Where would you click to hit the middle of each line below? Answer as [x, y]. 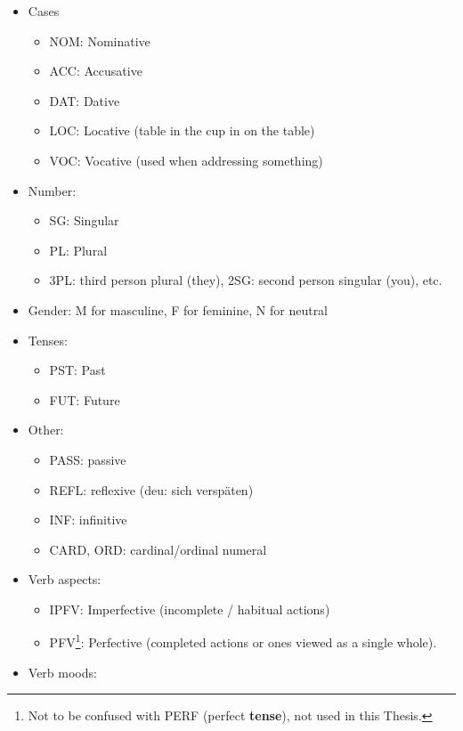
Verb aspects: [65, 579]
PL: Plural [78, 250]
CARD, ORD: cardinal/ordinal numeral [158, 549]
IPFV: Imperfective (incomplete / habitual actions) [190, 609]
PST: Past [77, 370]
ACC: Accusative [96, 71]
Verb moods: [62, 672]
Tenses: [48, 340]
